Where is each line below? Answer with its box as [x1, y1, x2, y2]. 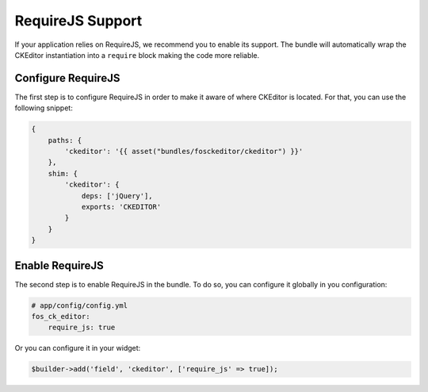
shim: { [48, 169, 78, 178]
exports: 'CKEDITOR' [81, 202, 162, 211]
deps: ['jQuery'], [81, 191, 154, 200]
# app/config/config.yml [31, 301, 128, 309]
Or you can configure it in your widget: [14, 344, 141, 353]
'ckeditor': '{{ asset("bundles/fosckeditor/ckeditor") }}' [64, 147, 304, 156]
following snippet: [14, 103, 73, 113]
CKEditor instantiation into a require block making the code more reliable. [14, 50, 260, 60]
